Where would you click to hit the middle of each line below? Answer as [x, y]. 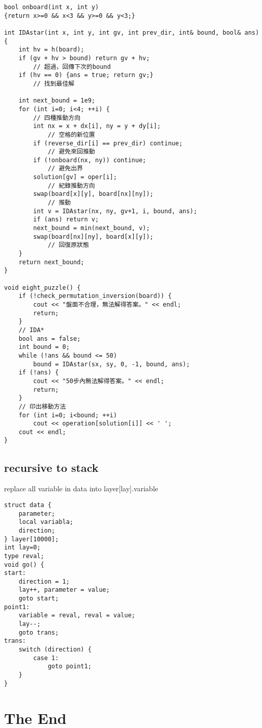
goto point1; [69, 667]
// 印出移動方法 [42, 406]
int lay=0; [22, 548]
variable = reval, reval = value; [77, 616]
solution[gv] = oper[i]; [75, 177]
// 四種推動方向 [57, 118]
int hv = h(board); [51, 50]
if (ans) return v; [66, 220]
